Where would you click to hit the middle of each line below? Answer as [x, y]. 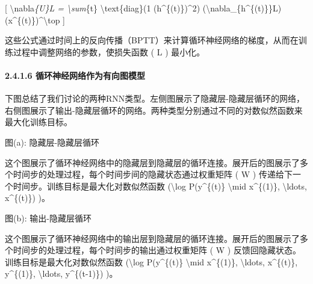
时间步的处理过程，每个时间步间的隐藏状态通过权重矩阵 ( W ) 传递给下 [153, 174]
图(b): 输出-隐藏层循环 [48, 218]
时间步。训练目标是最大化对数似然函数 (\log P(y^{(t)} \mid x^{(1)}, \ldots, [160, 186]
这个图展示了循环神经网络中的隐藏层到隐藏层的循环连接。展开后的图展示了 [152, 162]
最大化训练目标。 [39, 122]
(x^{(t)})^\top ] [35, 20]
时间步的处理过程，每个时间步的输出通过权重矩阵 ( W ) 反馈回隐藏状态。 [157, 250]
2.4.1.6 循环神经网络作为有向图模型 [75, 75]
